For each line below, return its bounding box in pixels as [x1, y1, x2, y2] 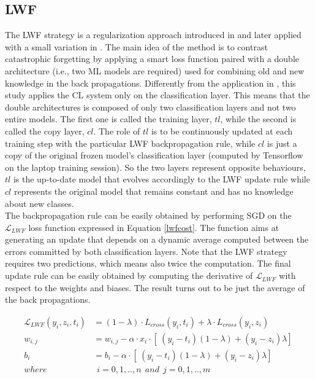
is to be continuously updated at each [151, 124, 293, 137]
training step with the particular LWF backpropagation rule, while [5, 136, 256, 149]
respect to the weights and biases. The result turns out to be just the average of [5, 281, 305, 294]
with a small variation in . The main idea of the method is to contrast [5, 40, 268, 53]
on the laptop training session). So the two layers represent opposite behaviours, [5, 160, 306, 173]
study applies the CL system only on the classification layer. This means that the [5, 88, 310, 101]
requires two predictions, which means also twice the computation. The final [5, 257, 291, 270]
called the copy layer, [5, 124, 85, 137]
